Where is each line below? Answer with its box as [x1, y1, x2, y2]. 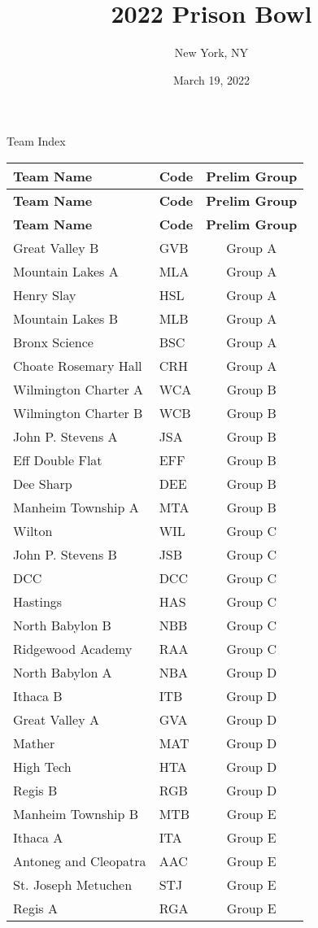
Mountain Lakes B [13, 308, 118, 328]
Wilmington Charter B [13, 403, 143, 422]
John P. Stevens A [13, 426, 118, 446]
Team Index [7, 133, 66, 150]
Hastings [13, 591, 63, 611]
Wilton [13, 521, 53, 540]
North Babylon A [13, 662, 112, 682]
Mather [13, 733, 55, 752]
